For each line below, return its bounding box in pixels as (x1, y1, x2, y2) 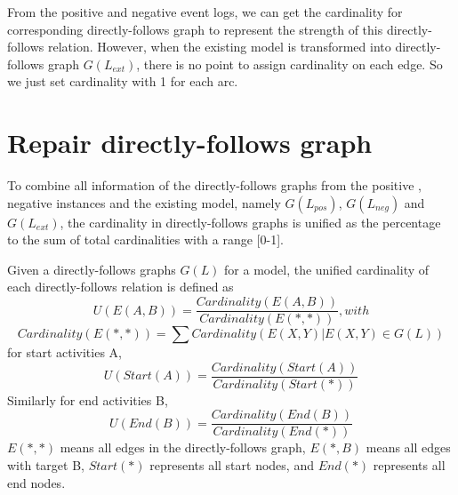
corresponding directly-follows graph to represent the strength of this (7, 20, 383, 38)
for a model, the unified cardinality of (224, 259, 430, 278)
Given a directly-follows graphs (7, 259, 176, 278)
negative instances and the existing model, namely (7, 193, 281, 212)
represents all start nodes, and (149, 456, 314, 475)
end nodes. (7, 473, 66, 491)
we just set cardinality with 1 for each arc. (7, 72, 238, 91)
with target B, (7, 456, 84, 475)
